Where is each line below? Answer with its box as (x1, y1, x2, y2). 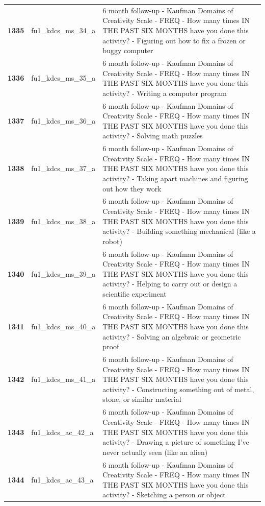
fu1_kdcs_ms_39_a (31, 268, 96, 279)
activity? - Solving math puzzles (102, 130, 203, 141)
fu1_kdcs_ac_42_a (31, 426, 94, 437)
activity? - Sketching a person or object (102, 489, 226, 500)
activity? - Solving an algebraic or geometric (102, 331, 241, 342)
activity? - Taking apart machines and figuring (102, 173, 248, 183)
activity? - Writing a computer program (102, 87, 227, 98)
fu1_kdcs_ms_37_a (31, 163, 96, 174)
